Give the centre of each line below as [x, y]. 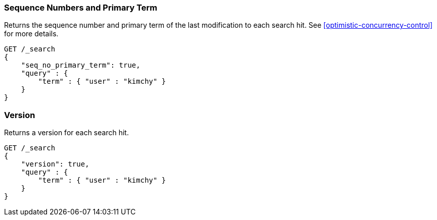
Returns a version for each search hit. [66, 133]
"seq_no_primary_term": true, [81, 65]
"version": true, [55, 164]
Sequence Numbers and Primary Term [81, 8]
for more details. [31, 34]
